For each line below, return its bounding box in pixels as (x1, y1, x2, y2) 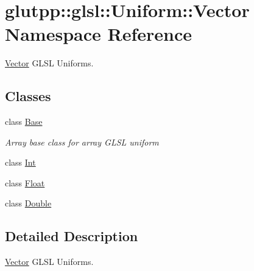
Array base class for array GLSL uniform (5, 135, 159, 148)
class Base (5, 115, 43, 128)
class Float (5, 176, 45, 189)
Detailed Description (5, 227, 138, 245)
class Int (5, 156, 36, 169)
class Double (5, 197, 52, 209)
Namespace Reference (5, 21, 192, 46)
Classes (5, 86, 51, 105)
